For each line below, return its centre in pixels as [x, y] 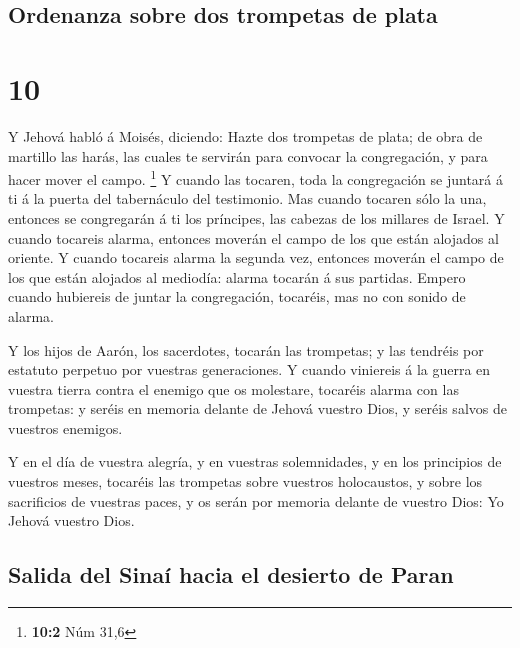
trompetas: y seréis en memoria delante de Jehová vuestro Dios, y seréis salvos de [257, 408]
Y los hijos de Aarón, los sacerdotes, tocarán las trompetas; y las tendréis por [246, 349]
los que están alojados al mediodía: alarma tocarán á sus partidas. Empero [237, 276]
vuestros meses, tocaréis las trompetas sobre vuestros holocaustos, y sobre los [245, 481]
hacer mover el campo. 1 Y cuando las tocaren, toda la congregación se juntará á [255, 177]
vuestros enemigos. [65, 427]
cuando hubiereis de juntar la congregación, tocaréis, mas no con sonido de [237, 296]
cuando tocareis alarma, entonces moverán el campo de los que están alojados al [253, 237]
